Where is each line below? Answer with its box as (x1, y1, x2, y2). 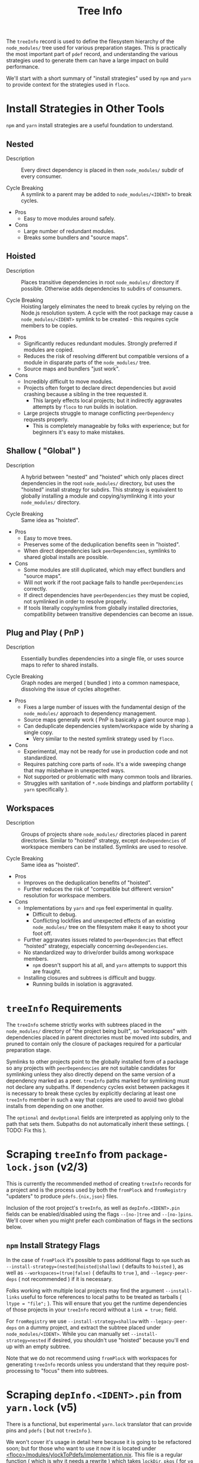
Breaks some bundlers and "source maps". (23, 234, 129, 241)
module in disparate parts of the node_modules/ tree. (23, 359, 151, 366)
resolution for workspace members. (23, 892, 112, 899)
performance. (6, 63, 40, 70)
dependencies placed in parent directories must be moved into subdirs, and (6, 1034, 192, 1041)
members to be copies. (21, 322, 78, 329)
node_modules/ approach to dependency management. (23, 710, 157, 717)
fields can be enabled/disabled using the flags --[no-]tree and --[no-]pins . (6, 1211, 193, 1218)
